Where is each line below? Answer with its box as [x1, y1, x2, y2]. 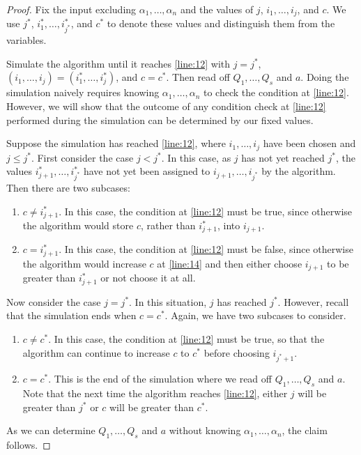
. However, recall [277, 294, 349, 309]
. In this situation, [129, 294, 207, 309]
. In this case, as [161, 150, 231, 164]
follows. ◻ [6, 438, 51, 452]
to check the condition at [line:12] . [203, 85, 349, 100]
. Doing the [300, 70, 349, 84]
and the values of [180, 2, 254, 16]
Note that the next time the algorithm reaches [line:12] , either [22, 386, 288, 401]
